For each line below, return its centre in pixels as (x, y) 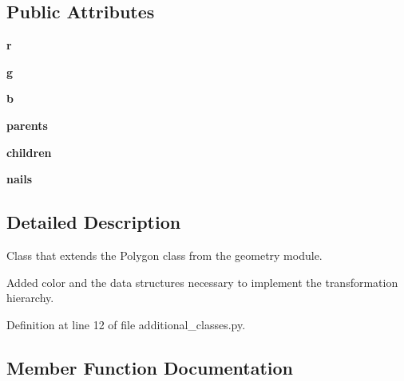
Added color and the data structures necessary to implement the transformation (202, 282)
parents (27, 125)
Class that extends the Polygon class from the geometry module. (164, 255)
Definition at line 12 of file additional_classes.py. (126, 324)
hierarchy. (30, 298)
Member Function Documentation (150, 367)
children (29, 152)
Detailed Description (94, 222)
